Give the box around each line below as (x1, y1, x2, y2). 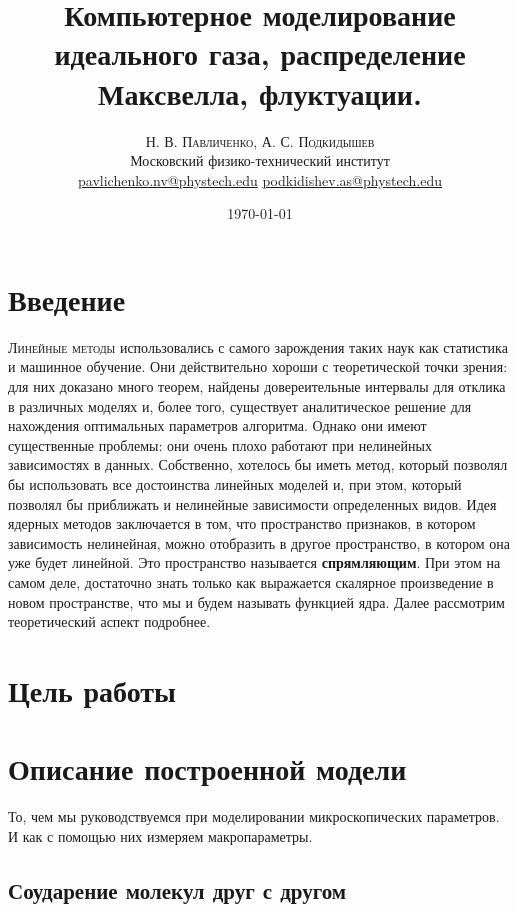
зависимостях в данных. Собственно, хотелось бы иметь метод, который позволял (8, 454, 508, 475)
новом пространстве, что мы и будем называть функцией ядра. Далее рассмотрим (8, 591, 505, 612)
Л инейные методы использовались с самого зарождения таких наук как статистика (8, 336, 508, 357)
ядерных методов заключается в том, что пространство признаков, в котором (8, 513, 476, 534)
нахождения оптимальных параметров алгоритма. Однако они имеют (8, 415, 427, 436)
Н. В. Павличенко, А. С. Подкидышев (145, 130, 375, 151)
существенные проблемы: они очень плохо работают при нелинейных (8, 434, 432, 455)
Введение (8, 278, 126, 319)
